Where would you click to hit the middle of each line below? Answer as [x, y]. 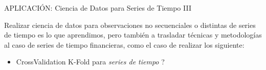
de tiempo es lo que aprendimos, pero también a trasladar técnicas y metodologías [133, 35]
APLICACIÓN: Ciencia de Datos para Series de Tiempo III [98, 8]
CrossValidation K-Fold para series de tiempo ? [90, 62]
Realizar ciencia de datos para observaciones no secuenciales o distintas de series [130, 25]
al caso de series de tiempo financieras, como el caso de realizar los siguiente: [124, 44]
